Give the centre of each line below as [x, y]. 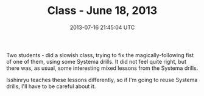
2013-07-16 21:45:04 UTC [102, 27]
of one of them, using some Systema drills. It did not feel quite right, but [97, 61]
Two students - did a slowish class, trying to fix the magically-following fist [100, 55]
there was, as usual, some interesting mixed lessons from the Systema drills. [102, 68]
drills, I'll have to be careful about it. [51, 86]
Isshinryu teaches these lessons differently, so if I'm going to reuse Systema [102, 80]
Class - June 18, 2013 [102, 11]
